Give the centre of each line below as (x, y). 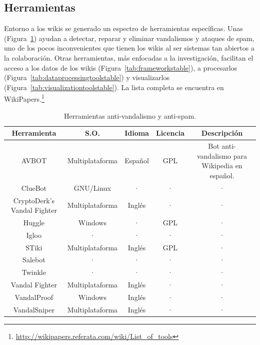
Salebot (34, 260)
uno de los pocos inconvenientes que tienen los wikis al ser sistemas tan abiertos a (129, 48)
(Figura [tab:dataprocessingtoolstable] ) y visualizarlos (87, 77)
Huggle (34, 222)
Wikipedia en (222, 165)
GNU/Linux (92, 188)
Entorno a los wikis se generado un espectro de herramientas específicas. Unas (123, 28)
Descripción (222, 133)
